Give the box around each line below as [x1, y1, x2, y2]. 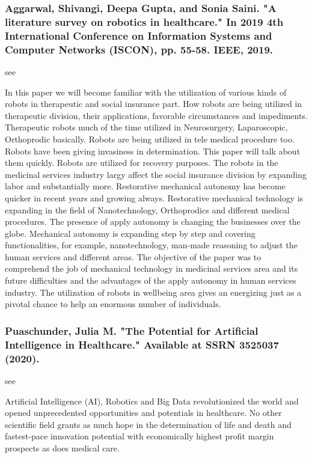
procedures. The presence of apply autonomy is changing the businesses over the [5, 215, 301, 228]
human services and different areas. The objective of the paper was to [5, 250, 262, 263]
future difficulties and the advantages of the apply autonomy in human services [5, 274, 296, 287]
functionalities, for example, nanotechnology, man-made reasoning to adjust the [5, 239, 298, 251]
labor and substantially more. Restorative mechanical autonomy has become [5, 180, 286, 192]
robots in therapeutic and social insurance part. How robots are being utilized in [5, 97, 302, 110]
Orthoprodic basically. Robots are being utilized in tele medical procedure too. [5, 132, 295, 145]
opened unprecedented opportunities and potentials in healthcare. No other [5, 406, 282, 419]
